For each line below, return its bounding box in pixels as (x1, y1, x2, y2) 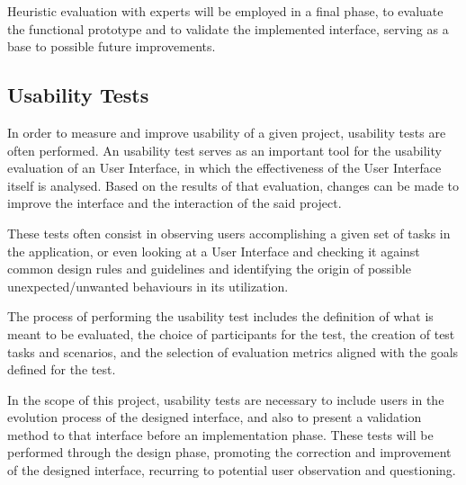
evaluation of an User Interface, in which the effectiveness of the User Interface (7, 158, 442, 177)
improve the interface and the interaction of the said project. (7, 193, 342, 212)
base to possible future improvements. (7, 37, 216, 56)
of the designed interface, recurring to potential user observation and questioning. (7, 461, 456, 480)
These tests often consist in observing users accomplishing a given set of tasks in (7, 223, 451, 242)
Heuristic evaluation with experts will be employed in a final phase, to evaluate (7, 2, 444, 20)
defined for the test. (7, 360, 116, 379)
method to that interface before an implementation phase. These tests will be (7, 425, 434, 444)
